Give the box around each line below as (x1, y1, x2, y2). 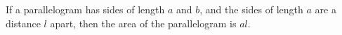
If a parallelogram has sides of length (6, 2, 165, 16)
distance (6, 15, 41, 30)
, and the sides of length (199, 2, 303, 16)
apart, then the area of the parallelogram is (50, 15, 237, 30)
